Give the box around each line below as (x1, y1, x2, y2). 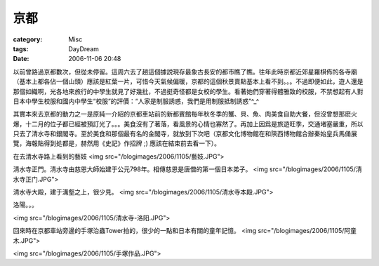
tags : (13, 44, 29, 53)
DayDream (68, 44, 100, 53)
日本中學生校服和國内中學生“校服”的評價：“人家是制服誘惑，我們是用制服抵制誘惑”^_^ (13, 97, 260, 105)
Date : (13, 55, 29, 63)
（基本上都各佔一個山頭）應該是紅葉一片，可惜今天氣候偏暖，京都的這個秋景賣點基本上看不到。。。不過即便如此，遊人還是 (13, 77, 364, 86)
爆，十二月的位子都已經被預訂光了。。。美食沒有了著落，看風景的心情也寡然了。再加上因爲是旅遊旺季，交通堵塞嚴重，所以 (13, 119, 364, 128)
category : (13, 35, 43, 44)
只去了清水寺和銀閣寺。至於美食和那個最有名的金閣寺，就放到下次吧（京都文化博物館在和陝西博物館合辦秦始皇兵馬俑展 (13, 130, 357, 138)
